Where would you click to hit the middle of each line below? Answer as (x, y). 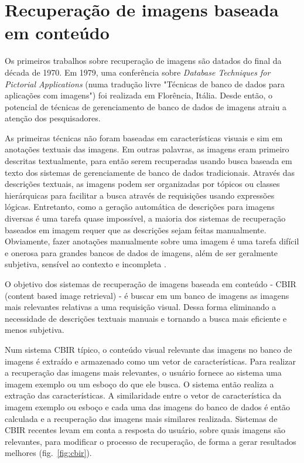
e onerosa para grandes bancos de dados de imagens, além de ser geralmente (141, 252)
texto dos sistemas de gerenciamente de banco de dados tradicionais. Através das (150, 172)
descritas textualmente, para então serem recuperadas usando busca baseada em (148, 161)
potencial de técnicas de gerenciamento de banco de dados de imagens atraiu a (146, 106)
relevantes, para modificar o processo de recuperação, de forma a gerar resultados (151, 441)
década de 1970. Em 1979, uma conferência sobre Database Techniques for (138, 72)
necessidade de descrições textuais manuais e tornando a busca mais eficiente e (146, 318)
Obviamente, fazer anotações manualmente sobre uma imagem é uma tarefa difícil (152, 241)
